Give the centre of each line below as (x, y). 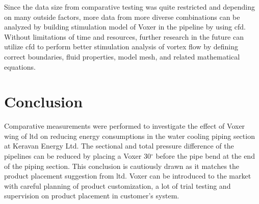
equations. (20, 66)
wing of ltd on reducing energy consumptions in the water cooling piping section (129, 136)
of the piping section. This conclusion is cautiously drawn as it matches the (122, 166)
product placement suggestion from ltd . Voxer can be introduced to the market (128, 176)
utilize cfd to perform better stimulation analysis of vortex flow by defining (121, 47)
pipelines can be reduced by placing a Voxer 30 (77, 156)
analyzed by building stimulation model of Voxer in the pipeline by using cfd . (125, 27)
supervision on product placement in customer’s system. (92, 196)
